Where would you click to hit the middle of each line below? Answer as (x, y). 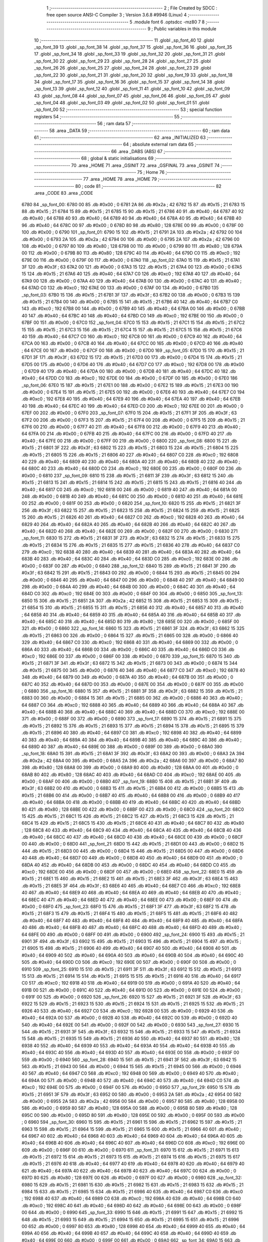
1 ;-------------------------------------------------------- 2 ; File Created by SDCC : (132, 8)
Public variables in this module (185, 29)
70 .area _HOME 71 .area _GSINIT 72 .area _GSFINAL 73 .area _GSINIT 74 (145, 165)
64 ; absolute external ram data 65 (159, 145)
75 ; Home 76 (151, 172)
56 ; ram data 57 (114, 124)
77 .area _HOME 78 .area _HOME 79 (120, 179)
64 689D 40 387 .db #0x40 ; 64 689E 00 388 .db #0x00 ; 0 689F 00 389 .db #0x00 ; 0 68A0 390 (122, 747)
